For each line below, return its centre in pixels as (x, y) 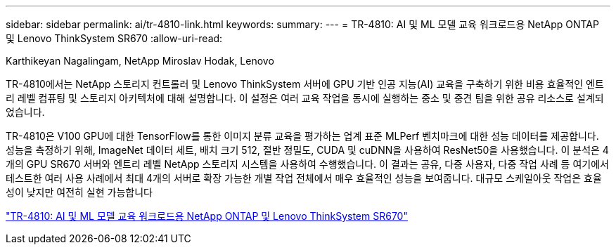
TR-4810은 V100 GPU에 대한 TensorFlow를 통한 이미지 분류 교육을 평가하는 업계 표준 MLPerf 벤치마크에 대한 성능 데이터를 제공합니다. (302, 136)
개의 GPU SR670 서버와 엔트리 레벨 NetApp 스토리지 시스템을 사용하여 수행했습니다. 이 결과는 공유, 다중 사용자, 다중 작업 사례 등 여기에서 (307, 164)
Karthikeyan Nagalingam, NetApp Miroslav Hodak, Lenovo (140, 61)
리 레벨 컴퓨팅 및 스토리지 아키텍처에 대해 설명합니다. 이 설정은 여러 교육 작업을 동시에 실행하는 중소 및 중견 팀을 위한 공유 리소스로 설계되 (305, 98)
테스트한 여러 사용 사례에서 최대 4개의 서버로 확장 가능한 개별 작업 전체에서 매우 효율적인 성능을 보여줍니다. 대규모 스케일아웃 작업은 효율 (304, 178)
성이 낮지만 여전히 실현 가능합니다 (79, 192)
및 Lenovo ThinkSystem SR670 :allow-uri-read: (114, 38)
